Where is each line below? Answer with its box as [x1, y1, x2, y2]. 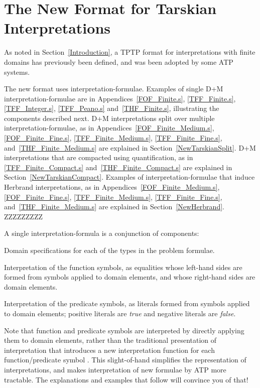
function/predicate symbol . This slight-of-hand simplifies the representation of [4, 354, 246, 365]
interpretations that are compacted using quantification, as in [4, 152, 193, 163]
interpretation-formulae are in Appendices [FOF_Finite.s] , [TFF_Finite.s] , [4, 93, 236, 103]
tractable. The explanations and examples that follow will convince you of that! [4, 374, 248, 384]
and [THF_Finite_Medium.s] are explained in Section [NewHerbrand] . [4, 201, 224, 212]
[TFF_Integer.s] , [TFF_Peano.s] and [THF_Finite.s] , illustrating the [4, 103, 219, 113]
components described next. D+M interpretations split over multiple [4, 112, 215, 123]
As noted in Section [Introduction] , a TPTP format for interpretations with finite [4, 47, 255, 57]
